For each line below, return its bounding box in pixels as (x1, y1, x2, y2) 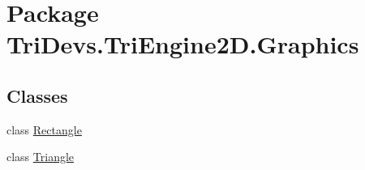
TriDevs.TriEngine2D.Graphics (6, 28, 359, 61)
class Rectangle (6, 121, 82, 138)
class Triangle (6, 148, 75, 165)
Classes (6, 83, 68, 108)
